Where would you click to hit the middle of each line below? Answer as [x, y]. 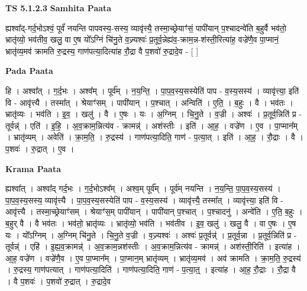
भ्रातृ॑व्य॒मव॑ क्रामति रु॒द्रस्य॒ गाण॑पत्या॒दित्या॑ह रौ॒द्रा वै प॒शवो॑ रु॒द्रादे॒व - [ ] [102, 51]
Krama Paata [33, 168]
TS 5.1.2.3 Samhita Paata [59, 8]
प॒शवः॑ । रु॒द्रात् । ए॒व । [40, 148]
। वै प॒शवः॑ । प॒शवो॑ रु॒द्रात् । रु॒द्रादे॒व [58, 281]
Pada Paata [29, 71]
